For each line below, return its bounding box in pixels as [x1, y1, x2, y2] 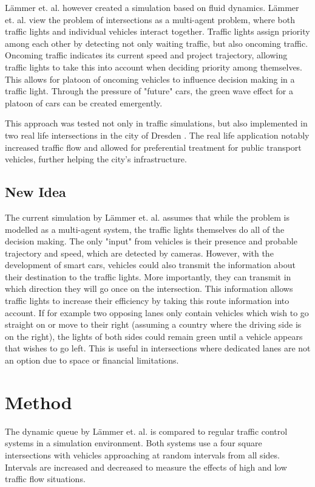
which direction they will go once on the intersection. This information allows [5, 282, 293, 295]
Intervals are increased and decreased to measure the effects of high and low [5, 460, 287, 473]
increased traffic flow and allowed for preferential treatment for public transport [5, 140, 302, 153]
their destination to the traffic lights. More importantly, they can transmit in [5, 270, 291, 283]
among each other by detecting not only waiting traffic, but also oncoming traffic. [5, 36, 308, 49]
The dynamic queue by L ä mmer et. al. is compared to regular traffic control [5, 424, 288, 437]
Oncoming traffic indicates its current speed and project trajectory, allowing [5, 49, 288, 61]
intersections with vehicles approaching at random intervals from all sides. [5, 448, 280, 461]
